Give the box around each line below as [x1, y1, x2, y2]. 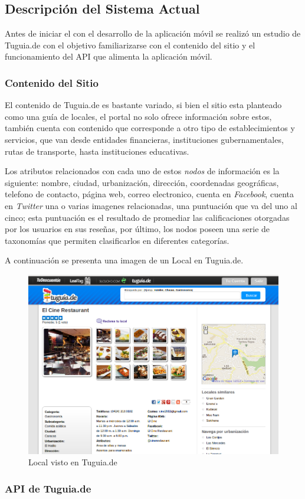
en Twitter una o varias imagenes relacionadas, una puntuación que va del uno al [5, 199, 297, 211]
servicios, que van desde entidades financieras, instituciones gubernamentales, [5, 133, 284, 145]
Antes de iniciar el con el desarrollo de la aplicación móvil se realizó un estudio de [5, 27, 301, 40]
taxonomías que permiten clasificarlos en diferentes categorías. [5, 234, 229, 246]
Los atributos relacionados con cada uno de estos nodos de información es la [5, 165, 280, 177]
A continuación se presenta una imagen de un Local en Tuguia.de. [5, 254, 244, 266]
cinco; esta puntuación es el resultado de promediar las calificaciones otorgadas [5, 211, 290, 223]
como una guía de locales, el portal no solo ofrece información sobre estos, [5, 110, 272, 122]
